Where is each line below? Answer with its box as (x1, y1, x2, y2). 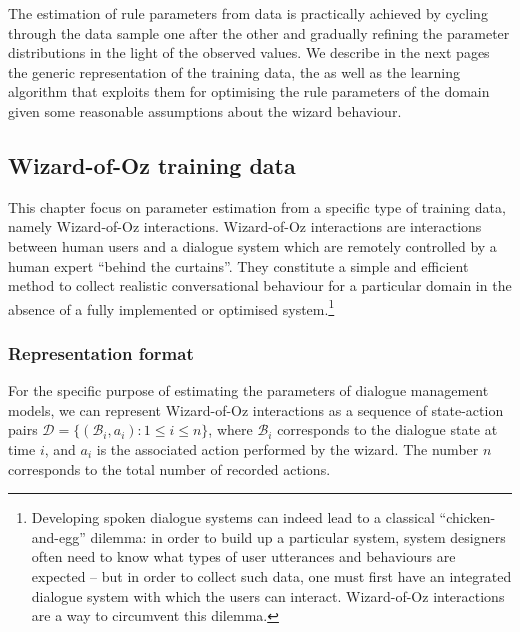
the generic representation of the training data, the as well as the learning (8, 61, 460, 82)
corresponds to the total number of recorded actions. (8, 458, 331, 479)
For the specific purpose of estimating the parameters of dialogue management (8, 380, 489, 401)
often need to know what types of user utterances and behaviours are (31, 546, 456, 567)
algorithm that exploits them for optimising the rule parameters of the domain (8, 81, 490, 102)
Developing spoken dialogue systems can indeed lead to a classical (31, 507, 435, 528)
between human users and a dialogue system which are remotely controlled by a (8, 235, 497, 256)
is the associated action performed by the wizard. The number (96, 438, 479, 459)
